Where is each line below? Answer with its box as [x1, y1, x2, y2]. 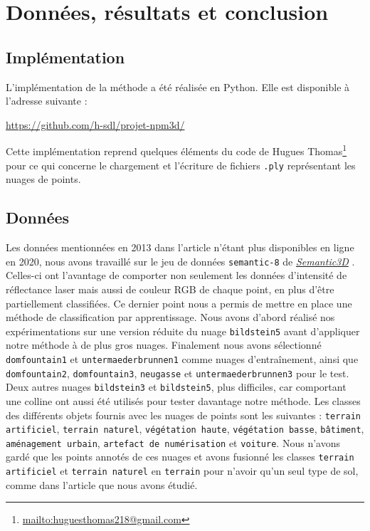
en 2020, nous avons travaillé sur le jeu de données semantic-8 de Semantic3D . [6, 253, 355, 268]
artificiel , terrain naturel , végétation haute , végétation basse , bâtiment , [6, 421, 364, 436]
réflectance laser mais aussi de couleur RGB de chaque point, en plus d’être [6, 281, 334, 296]
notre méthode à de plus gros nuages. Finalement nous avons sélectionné [6, 337, 322, 352]
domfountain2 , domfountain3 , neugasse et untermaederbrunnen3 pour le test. [6, 365, 349, 380]
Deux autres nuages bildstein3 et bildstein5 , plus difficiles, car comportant [6, 379, 347, 394]
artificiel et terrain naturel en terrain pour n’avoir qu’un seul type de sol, [6, 463, 359, 478]
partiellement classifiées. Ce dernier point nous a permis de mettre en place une [6, 295, 352, 310]
